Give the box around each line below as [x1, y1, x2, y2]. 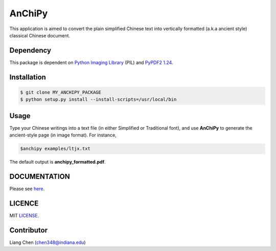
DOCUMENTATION [9, 172, 70, 181]
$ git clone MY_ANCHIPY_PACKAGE [20, 89, 102, 95]
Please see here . [9, 186, 45, 192]
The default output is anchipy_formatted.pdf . [9, 159, 106, 165]
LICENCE [9, 199, 39, 208]
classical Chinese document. [9, 32, 71, 38]
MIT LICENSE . [9, 212, 39, 218]
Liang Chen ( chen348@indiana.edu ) [9, 239, 86, 245]
